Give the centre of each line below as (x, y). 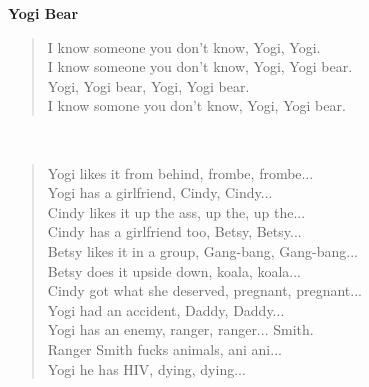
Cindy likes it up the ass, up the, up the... (176, 211)
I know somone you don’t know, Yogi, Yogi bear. (196, 105)
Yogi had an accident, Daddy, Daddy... (166, 309)
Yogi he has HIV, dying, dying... (146, 368)
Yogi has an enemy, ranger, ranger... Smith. (180, 329)
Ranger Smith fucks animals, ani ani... (164, 348)
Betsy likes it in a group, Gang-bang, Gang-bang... (202, 250)
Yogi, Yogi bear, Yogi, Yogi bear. (148, 85)
